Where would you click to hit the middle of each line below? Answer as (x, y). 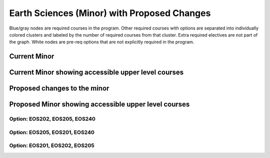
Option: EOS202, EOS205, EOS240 (52, 119)
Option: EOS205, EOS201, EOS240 (52, 132)
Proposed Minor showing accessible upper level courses (99, 105)
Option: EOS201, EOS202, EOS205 (52, 145)
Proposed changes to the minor (59, 89)
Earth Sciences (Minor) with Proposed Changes (110, 13)
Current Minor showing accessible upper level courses (96, 72)
